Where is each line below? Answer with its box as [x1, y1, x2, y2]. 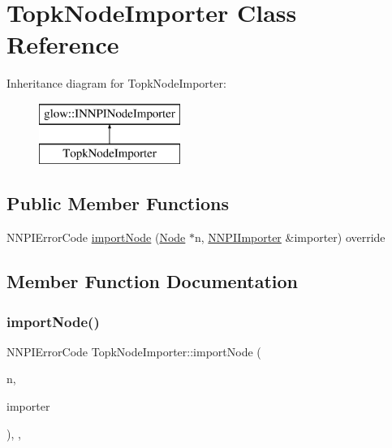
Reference [6, 28, 119, 61]
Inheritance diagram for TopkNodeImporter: [6, 75, 226, 92]
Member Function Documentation [6, 269, 299, 294]
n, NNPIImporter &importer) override [195, 229, 386, 246]
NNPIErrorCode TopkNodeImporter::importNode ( [6, 342, 261, 360]
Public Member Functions [6, 191, 229, 216]
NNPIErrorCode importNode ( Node [6, 229, 186, 246]
